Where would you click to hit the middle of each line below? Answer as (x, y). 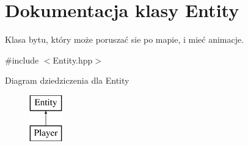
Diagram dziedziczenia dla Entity (67, 80)
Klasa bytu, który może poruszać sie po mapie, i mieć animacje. (125, 39)
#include (22, 60)
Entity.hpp (73, 60)
